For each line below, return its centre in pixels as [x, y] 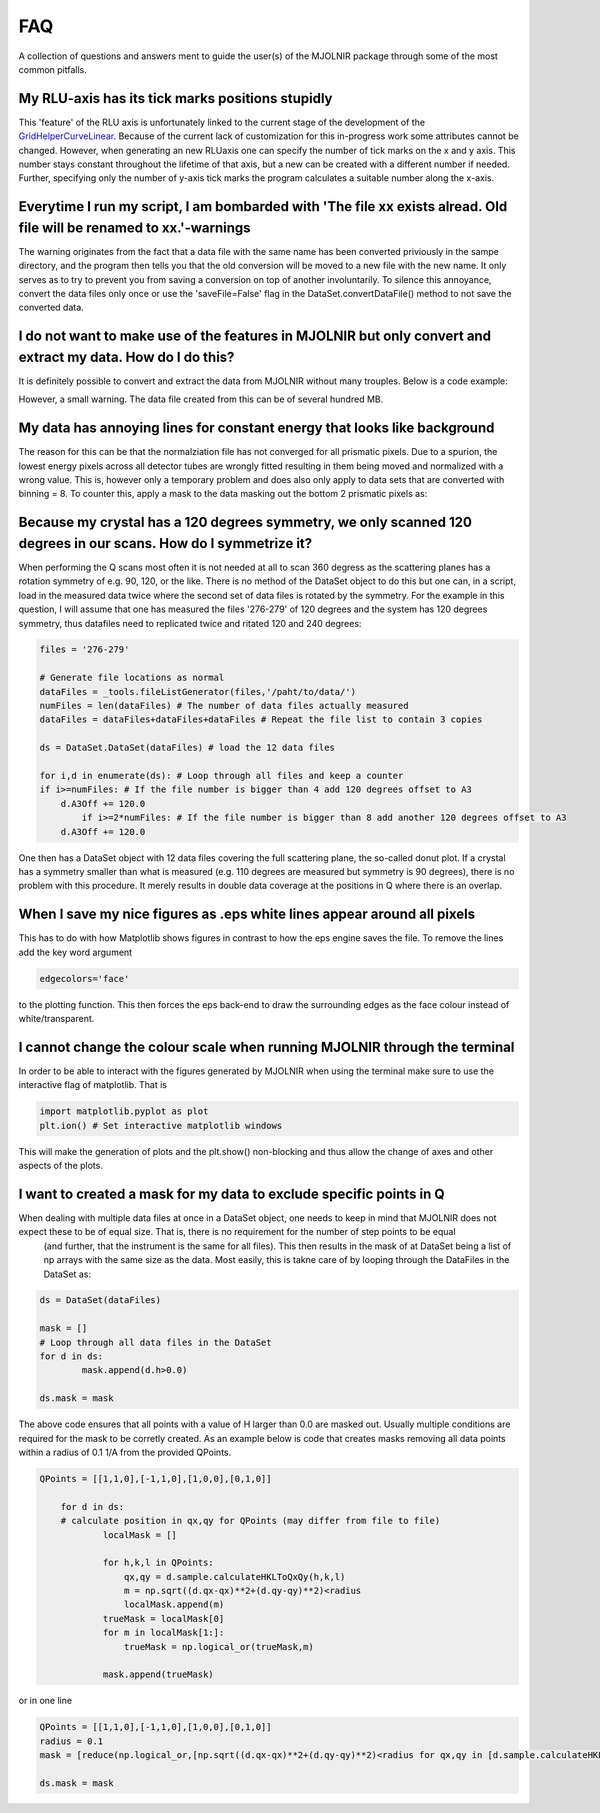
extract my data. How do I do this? [126, 356]
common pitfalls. [52, 69]
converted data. [51, 307]
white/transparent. [56, 1018]
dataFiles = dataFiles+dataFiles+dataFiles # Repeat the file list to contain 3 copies [261, 719]
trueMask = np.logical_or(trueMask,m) [218, 1646]
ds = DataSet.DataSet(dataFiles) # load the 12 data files [187, 748]
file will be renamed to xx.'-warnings [134, 227]
